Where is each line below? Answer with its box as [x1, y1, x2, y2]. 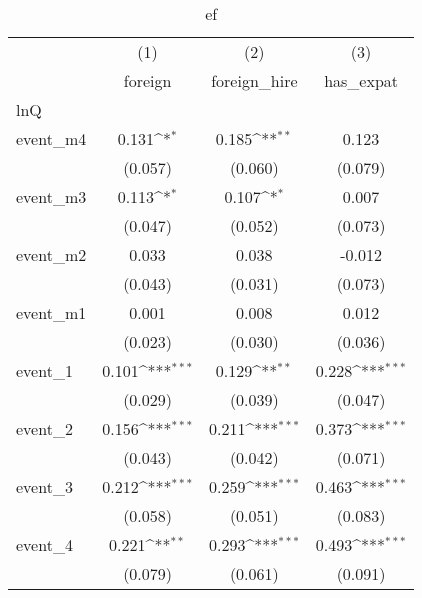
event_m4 [16, 127, 87, 150]
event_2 [16, 417, 73, 440]
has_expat [324, 69, 399, 92]
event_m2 [16, 243, 87, 266]
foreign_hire [211, 69, 298, 92]
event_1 [16, 359, 73, 382]
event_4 [16, 533, 73, 556]
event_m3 [16, 185, 87, 208]
